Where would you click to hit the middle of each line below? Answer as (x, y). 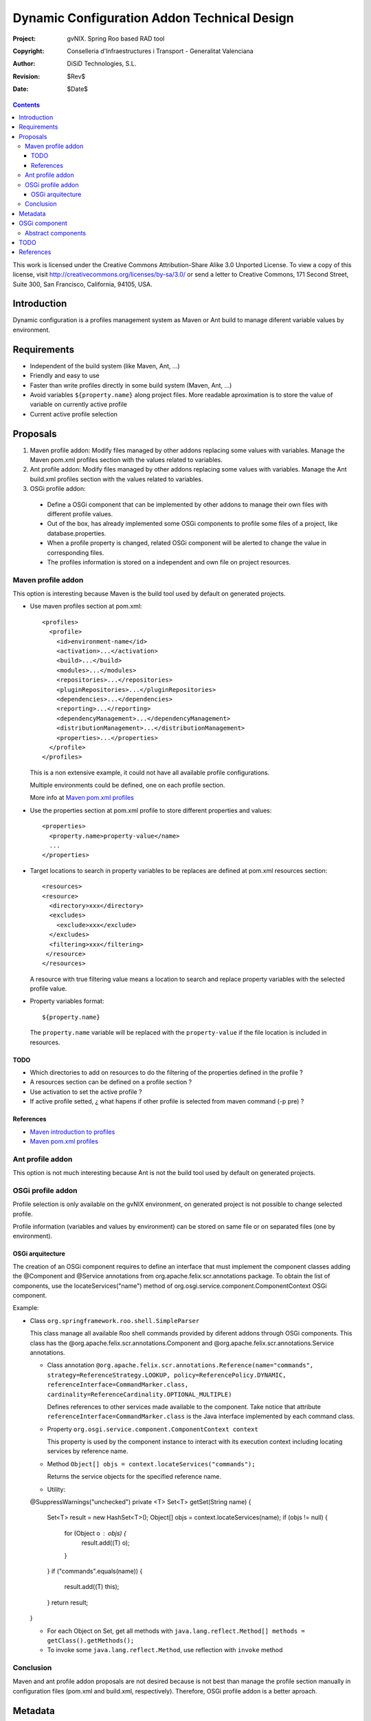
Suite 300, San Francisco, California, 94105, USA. (82, 284)
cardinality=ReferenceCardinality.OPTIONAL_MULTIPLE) (139, 1394)
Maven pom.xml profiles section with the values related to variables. (126, 460)
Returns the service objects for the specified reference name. (134, 1477)
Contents (26, 105)
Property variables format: (67, 1001)
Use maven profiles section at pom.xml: (86, 606)
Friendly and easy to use (65, 376)
